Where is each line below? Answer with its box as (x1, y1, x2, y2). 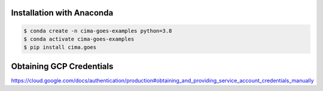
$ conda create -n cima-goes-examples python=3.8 (23, 27, 172, 34)
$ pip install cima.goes (23, 44, 97, 51)
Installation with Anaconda (11, 8, 114, 18)
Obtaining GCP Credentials (11, 61, 114, 71)
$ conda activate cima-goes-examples (23, 36, 135, 42)
